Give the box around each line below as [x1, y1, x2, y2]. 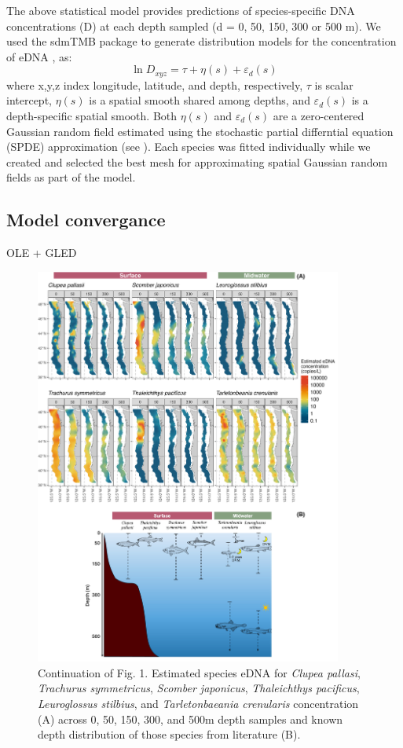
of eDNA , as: [6, 48, 72, 64]
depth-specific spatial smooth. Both [6, 108, 178, 124]
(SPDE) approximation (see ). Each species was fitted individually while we [6, 138, 371, 155]
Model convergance [6, 207, 166, 232]
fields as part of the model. [6, 169, 136, 185]
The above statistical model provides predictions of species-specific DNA [6, 2, 355, 18]
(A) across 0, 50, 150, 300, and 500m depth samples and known [38, 710, 343, 727]
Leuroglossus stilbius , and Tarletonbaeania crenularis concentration [38, 695, 359, 712]
